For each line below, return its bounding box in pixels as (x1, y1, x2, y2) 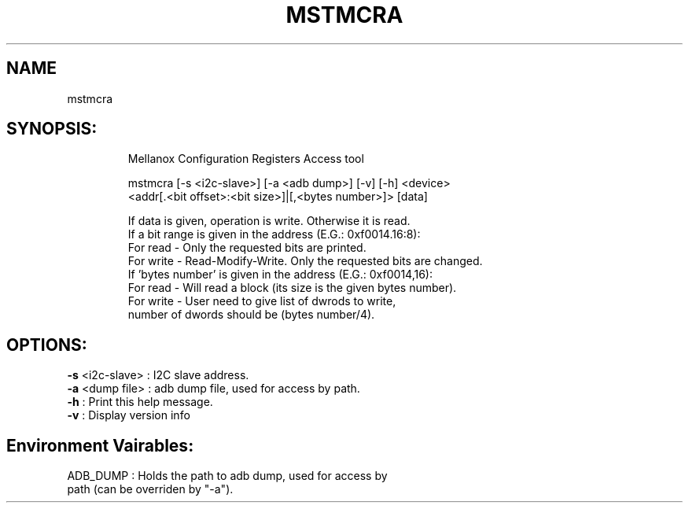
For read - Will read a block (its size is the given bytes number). (127, 281, 457, 295)
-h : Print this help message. (67, 395, 213, 409)
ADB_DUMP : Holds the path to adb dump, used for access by (67, 469, 388, 483)
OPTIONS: (6, 334, 87, 355)
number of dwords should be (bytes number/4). (127, 308, 375, 322)
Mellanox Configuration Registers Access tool (127, 152, 364, 166)
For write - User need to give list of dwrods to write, (127, 294, 396, 308)
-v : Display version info (67, 408, 190, 422)
